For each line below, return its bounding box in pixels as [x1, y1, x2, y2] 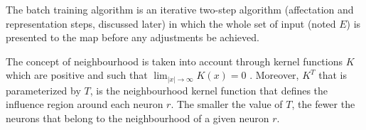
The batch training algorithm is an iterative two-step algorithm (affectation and [6, 2, 354, 16]
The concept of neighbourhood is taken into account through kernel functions [6, 53, 343, 68]
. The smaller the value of [171, 97, 283, 112]
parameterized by [6, 82, 81, 97]
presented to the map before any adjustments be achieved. [6, 30, 259, 45]
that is [318, 67, 347, 82]
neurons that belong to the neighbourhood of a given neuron [6, 111, 269, 126]
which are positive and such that [6, 67, 148, 82]
